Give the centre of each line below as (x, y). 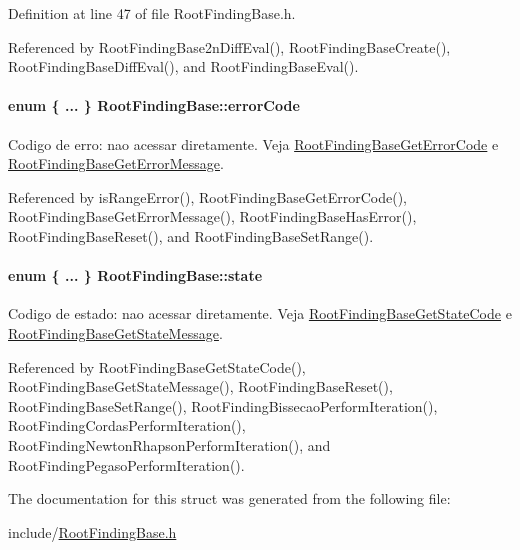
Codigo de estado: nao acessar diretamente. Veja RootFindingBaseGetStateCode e (260, 313)
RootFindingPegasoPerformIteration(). (126, 464)
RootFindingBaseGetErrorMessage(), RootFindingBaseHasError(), (212, 216)
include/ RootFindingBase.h (92, 531)
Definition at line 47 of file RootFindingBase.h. (152, 13)
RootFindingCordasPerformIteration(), (127, 425)
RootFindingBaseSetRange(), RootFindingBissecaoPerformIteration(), (223, 405)
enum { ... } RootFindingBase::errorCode (154, 105)
